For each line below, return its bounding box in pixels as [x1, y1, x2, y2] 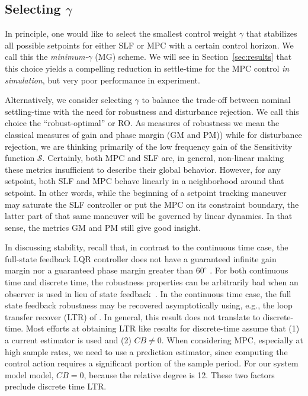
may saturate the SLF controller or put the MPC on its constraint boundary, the [5, 198, 299, 210]
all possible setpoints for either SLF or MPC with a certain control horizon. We [5, 38, 294, 51]
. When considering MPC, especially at [161, 334, 303, 346]
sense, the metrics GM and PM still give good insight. [5, 221, 201, 233]
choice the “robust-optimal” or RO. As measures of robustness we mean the [5, 117, 280, 129]
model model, [5, 368, 54, 381]
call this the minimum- [5, 50, 88, 63]
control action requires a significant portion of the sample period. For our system [5, 357, 299, 369]
